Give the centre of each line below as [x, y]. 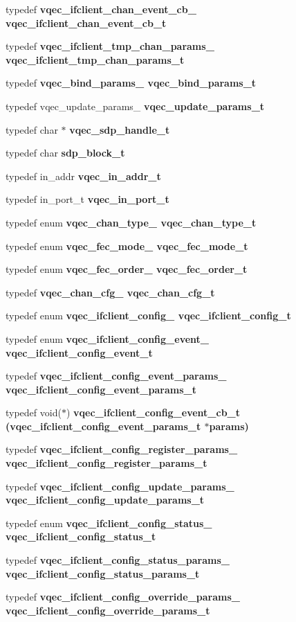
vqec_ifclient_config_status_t [81, 536]
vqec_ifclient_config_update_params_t [105, 500]
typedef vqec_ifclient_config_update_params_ [120, 486]
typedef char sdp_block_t [65, 153]
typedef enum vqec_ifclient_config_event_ [107, 338]
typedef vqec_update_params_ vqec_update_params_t [135, 106]
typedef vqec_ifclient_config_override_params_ [123, 597]
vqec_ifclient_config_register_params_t [107, 463]
